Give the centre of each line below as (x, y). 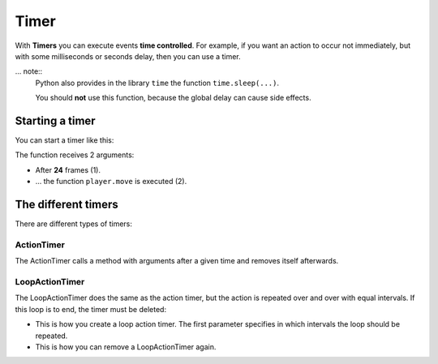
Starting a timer (56, 120)
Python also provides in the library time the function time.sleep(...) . (157, 83)
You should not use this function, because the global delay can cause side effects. (173, 98)
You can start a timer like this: (64, 140)
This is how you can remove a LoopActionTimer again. (126, 347)
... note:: (29, 71)
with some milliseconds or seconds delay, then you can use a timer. (128, 56)
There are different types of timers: (74, 224)
